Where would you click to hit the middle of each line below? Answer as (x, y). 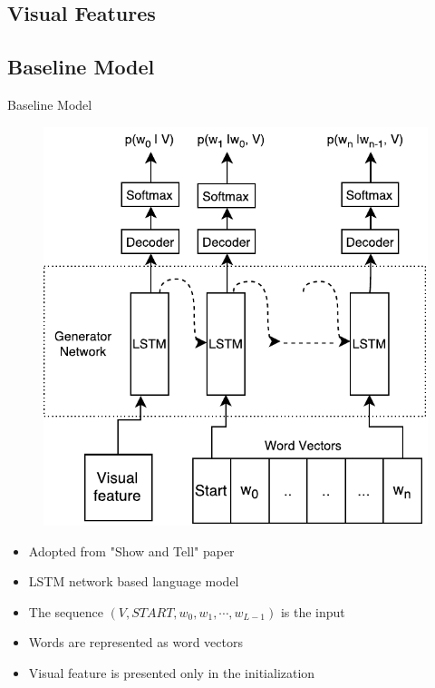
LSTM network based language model (134, 581)
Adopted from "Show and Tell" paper (131, 550)
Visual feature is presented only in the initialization (172, 673)
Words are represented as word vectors (135, 642)
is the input (313, 611)
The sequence (66, 611)
